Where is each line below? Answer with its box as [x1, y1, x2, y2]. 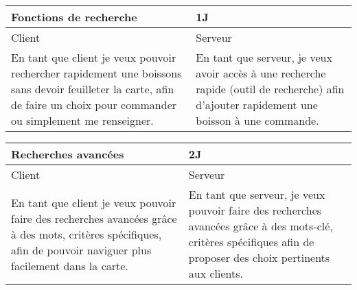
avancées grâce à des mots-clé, [188, 218, 333, 234]
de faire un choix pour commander [11, 97, 177, 112]
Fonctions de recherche [11, 9, 137, 25]
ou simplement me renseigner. [11, 112, 154, 128]
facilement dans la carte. [11, 257, 128, 274]
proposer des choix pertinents [188, 250, 330, 265]
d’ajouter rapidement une [196, 97, 318, 112]
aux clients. [188, 265, 244, 281]
